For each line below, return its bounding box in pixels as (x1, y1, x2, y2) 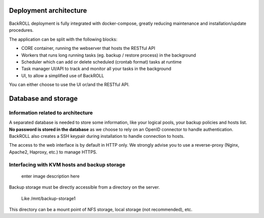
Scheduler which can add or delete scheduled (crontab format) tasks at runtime (21, 59, 182, 65)
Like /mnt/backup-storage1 (21, 196, 76, 201)
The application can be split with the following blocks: (9, 36, 117, 42)
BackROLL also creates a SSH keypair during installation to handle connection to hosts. (9, 133, 185, 139)
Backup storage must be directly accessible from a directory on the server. (9, 184, 160, 190)
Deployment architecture (9, 6, 88, 15)
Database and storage (9, 94, 78, 103)
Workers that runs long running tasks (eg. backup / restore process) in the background (21, 52, 197, 58)
